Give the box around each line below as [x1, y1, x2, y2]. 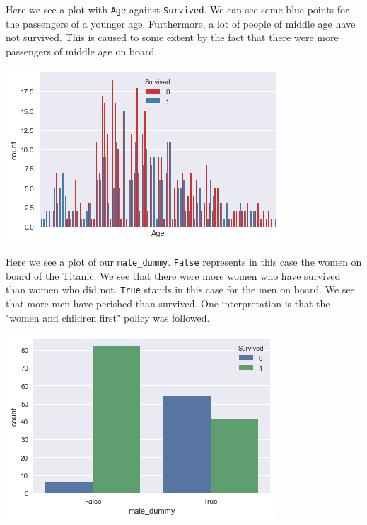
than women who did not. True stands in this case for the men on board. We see [6, 282, 355, 297]
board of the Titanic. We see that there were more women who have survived [6, 268, 341, 283]
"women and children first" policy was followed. [6, 310, 210, 324]
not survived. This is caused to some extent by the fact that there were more [6, 30, 339, 45]
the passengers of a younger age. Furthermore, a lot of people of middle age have [6, 16, 356, 30]
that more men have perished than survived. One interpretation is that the [6, 295, 330, 310]
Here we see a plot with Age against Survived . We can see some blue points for [6, 2, 349, 16]
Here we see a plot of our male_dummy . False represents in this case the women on [6, 254, 362, 269]
